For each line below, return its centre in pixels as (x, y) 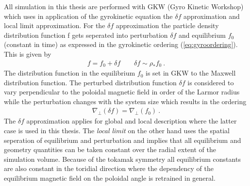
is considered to (211, 82)
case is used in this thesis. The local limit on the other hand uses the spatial (117, 131)
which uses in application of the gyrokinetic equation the (88, 16)
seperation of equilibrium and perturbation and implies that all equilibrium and (123, 140)
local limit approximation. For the (55, 25)
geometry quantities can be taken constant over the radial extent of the (110, 149)
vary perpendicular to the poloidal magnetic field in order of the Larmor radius (122, 92)
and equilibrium (202, 35)
